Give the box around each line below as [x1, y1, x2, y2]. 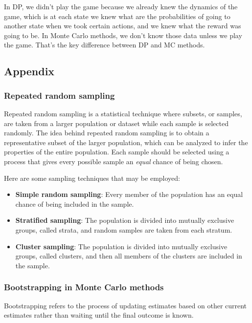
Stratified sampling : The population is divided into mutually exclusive [15, 215, 234, 225]
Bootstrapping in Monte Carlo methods [4, 281, 164, 293]
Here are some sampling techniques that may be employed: [4, 172, 180, 183]
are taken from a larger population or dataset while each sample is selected [4, 118, 229, 128]
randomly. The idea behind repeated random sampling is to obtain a [4, 128, 209, 138]
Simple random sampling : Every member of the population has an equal [15, 189, 243, 199]
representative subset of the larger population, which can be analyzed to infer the [4, 137, 248, 147]
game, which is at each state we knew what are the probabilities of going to [4, 11, 230, 21]
